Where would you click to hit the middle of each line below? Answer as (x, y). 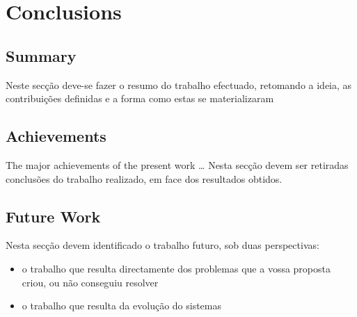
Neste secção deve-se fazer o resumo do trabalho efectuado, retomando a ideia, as (179, 84)
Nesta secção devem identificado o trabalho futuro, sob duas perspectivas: (162, 245)
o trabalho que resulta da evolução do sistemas (121, 306)
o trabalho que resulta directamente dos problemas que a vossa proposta (176, 268)
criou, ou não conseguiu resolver (90, 282)
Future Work (53, 216)
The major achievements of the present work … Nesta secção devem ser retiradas (177, 164)
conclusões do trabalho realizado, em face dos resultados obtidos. (144, 178)
